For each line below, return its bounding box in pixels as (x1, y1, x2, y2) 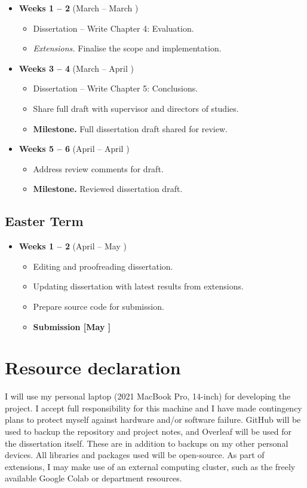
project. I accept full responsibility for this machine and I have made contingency (5, 401, 302, 414)
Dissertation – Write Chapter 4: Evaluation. (33, 22, 194, 34)
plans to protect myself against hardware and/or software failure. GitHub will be (5, 413, 301, 426)
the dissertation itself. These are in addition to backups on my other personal (5, 437, 288, 449)
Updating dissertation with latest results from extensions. (33, 280, 244, 292)
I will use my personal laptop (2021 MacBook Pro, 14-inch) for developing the (5, 390, 291, 402)
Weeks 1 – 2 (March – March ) (19, 2, 139, 14)
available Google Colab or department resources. (5, 472, 182, 484)
